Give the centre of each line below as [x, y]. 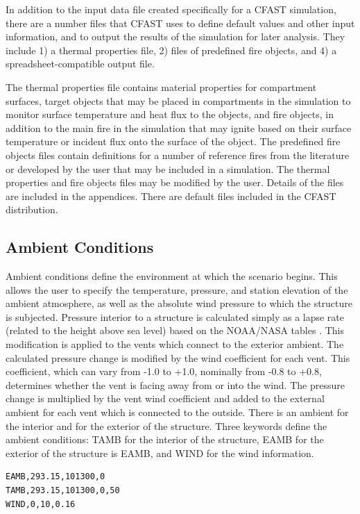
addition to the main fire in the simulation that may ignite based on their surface [179, 127]
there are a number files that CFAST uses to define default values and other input [180, 23]
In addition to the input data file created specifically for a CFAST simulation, [171, 9]
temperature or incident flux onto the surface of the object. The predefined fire [173, 141]
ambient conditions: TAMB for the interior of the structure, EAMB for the [165, 439]
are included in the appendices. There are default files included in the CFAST [171, 196]
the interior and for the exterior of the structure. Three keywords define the [166, 425]
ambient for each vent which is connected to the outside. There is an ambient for [177, 412]
